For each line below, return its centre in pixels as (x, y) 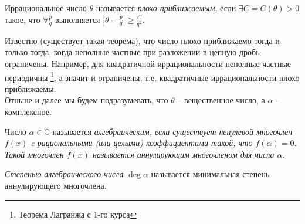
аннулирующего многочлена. (56, 185)
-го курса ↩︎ (117, 214)
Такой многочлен (34, 154)
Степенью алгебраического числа (64, 174)
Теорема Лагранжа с (55, 214)
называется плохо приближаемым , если (166, 8)
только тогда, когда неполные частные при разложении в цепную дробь (132, 52)
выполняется (78, 19)
